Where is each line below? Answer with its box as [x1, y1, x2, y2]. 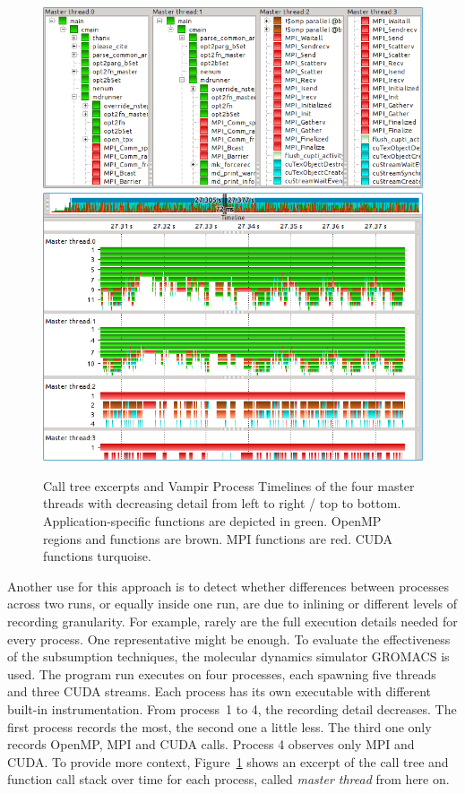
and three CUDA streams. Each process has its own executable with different [7, 682, 432, 701]
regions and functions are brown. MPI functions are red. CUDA [43, 529, 393, 548]
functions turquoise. [43, 547, 151, 565]
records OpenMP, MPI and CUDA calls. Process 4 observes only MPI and [7, 735, 415, 754]
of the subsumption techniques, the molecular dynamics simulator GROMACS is [7, 647, 450, 666]
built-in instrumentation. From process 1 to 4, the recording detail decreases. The [7, 699, 457, 718]
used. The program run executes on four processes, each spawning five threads [7, 664, 436, 683]
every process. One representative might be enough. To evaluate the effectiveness [7, 629, 451, 648]
